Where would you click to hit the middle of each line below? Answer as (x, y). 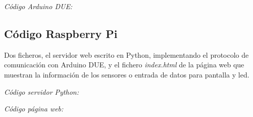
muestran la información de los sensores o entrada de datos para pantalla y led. (127, 74)
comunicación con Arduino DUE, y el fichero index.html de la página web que (124, 65)
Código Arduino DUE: (38, 6)
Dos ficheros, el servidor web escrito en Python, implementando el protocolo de (126, 54)
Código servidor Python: (41, 91)
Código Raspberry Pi (61, 33)
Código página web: (34, 109)
